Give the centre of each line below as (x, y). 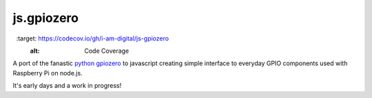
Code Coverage (107, 51)
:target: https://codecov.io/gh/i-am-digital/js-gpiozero (92, 38)
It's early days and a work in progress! (67, 86)
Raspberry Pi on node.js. (48, 73)
